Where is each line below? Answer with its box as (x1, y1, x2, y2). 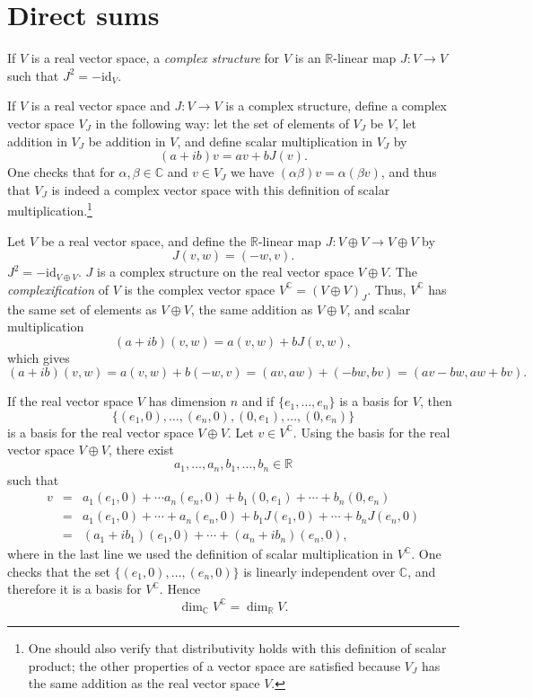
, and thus (380, 163, 437, 181)
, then (419, 392, 452, 411)
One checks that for (7, 163, 115, 181)
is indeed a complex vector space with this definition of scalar (51, 180, 390, 199)
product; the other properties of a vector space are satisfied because (28, 656, 401, 675)
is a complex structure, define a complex (225, 96, 448, 115)
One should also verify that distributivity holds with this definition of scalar (28, 638, 447, 657)
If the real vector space (7, 392, 134, 411)
